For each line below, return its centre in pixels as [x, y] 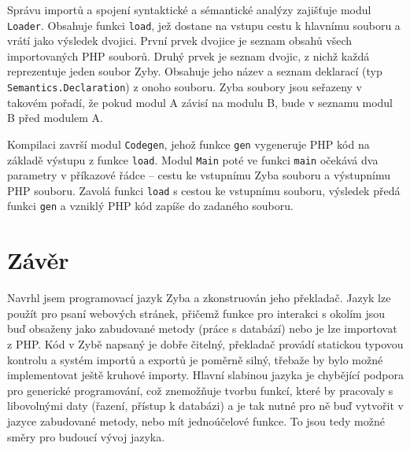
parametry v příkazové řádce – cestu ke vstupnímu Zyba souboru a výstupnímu [199, 175]
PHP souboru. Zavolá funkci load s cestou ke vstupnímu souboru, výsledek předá [204, 190]
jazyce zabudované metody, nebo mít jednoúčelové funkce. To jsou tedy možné [196, 420]
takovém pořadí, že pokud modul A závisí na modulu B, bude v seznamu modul [200, 102]
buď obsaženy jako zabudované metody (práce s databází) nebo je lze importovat [202, 328]
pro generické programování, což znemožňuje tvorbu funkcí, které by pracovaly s [200, 390]
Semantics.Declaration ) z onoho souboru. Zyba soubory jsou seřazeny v [185, 87]
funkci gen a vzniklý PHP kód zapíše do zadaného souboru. [150, 206]
